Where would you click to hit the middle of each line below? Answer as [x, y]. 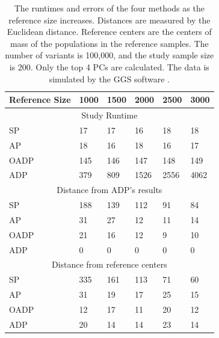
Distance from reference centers [109, 264]
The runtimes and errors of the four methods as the [109, 8]
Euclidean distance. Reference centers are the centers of [109, 32]
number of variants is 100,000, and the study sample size [109, 55]
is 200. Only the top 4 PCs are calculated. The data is [109, 66]
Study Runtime [109, 115]
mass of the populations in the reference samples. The [109, 43]
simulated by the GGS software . [109, 78]
